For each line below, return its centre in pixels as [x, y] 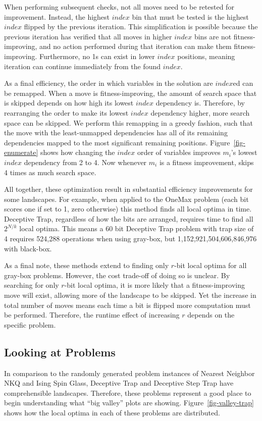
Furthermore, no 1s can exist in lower [97, 56]
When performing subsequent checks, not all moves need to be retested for [119, 7]
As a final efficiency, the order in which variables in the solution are [109, 83]
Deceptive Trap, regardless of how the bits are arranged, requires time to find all [129, 218]
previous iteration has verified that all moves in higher [88, 36]
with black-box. [28, 248]
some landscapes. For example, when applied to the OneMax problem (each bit [126, 199]
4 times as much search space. [50, 172]
